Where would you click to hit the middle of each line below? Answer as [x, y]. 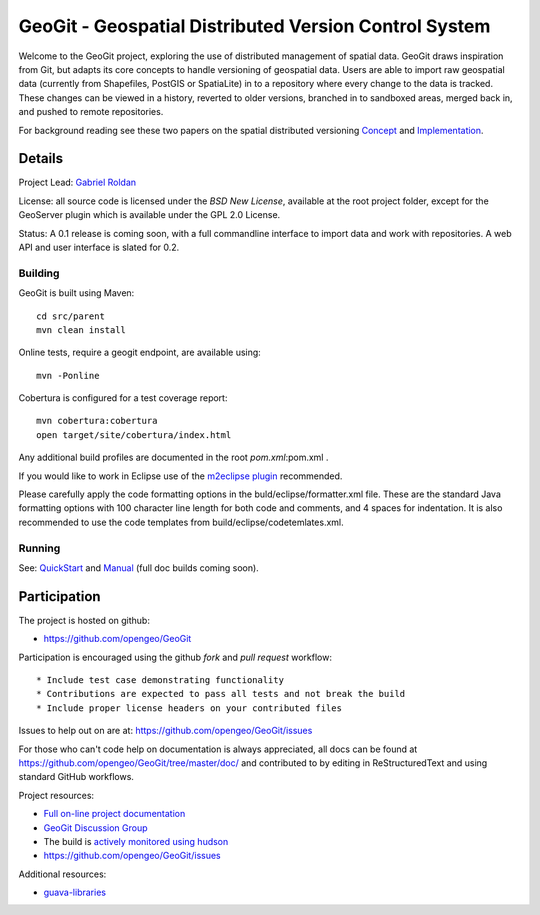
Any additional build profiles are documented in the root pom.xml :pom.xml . [173, 457]
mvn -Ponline [68, 375]
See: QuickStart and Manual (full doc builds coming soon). [138, 567]
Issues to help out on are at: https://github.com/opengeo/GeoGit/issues [165, 731]
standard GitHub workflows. [76, 777]
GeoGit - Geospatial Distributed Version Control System [254, 26]
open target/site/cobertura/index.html [134, 434]
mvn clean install [81, 329]
